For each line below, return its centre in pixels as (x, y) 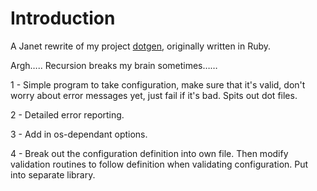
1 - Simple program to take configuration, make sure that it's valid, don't (158, 84)
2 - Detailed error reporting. (67, 114)
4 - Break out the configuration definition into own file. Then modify (149, 153)
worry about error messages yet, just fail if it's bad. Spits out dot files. (154, 95)
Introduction (63, 18)
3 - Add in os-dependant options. (79, 134)
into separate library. (53, 174)
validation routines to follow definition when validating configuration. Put (159, 164)
